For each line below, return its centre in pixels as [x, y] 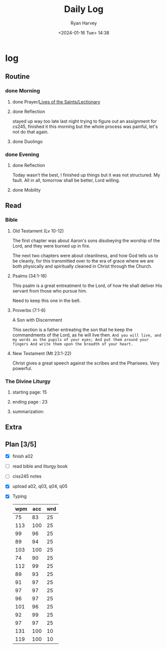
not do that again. [30, 131]
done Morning [23, 91]
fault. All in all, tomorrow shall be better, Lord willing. [66, 180]
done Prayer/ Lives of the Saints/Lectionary [56, 101]
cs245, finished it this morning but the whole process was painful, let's [85, 126]
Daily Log [84, 9]
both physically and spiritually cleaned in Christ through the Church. [82, 266]
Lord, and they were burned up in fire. [51, 245]
